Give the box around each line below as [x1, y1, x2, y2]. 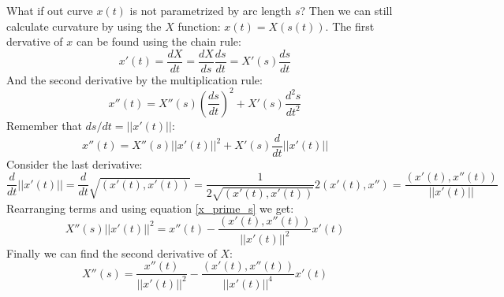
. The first [325, 17, 375, 34]
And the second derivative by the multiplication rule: [6, 71, 263, 87]
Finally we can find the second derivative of [6, 244, 217, 261]
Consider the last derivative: [6, 155, 143, 172]
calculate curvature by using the [6, 17, 162, 34]
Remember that [6, 117, 82, 133]
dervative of [6, 33, 63, 50]
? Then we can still [300, 2, 393, 18]
